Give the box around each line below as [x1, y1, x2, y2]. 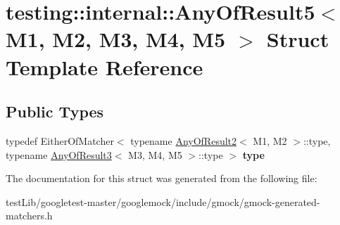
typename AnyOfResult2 [130, 133, 237, 148]
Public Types [6, 101, 104, 122]
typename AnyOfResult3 [6, 147, 112, 162]
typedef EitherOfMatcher [6, 133, 114, 148]
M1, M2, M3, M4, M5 [6, 25, 226, 53]
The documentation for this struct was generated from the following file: [6, 171, 317, 186]
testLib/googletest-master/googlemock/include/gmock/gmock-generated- [6, 194, 320, 209]
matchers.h [6, 208, 53, 223]
